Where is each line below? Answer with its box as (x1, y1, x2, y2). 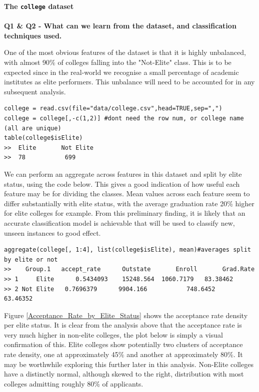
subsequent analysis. (4, 86, 66, 96)
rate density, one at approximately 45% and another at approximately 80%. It (4, 349, 243, 360)
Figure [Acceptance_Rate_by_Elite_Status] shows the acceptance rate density (4, 310, 248, 320)
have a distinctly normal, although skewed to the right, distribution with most (4, 369, 244, 379)
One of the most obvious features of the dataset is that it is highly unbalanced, (4, 47, 246, 57)
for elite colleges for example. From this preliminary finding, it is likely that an (4, 208, 245, 218)
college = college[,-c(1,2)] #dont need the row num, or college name (4, 115, 244, 122)
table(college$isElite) (4, 134, 83, 142)
